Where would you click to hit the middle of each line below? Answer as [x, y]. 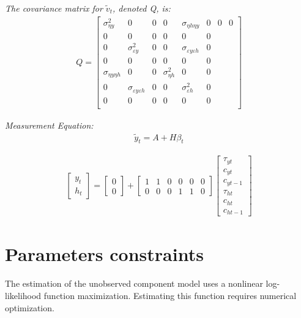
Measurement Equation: [49, 125]
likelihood [23, 296]
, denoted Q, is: [141, 8]
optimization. [30, 307]
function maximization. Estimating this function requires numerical [170, 296]
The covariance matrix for [54, 8]
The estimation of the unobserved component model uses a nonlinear [134, 283]
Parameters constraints [104, 254]
